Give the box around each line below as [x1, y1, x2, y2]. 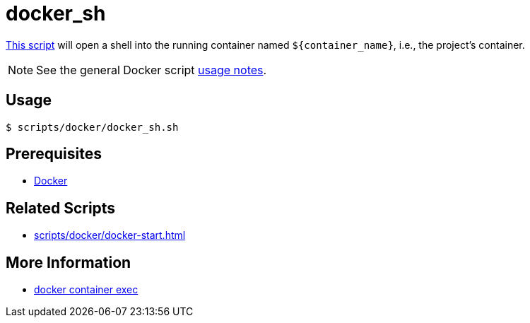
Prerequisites [6, 145, 102, 163]
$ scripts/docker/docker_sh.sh [6, 121, 179, 133]
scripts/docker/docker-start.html [34, 229, 186, 242]
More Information [6, 253, 131, 271]
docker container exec [34, 283, 139, 296]
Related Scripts [6, 199, 116, 217]
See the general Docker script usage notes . [36, 62, 267, 77]
